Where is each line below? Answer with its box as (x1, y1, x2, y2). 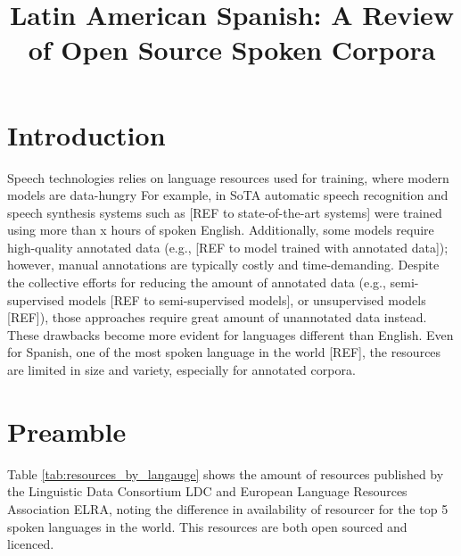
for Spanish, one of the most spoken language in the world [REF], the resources (7, 343, 441, 361)
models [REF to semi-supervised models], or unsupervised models (68, 290, 426, 309)
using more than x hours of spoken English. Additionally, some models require (7, 220, 434, 239)
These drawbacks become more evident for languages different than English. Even (7, 325, 454, 344)
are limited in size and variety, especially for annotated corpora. (7, 361, 356, 379)
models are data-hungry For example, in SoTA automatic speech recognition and (7, 186, 449, 204)
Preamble (7, 412, 127, 449)
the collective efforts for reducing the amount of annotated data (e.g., (7, 273, 386, 292)
